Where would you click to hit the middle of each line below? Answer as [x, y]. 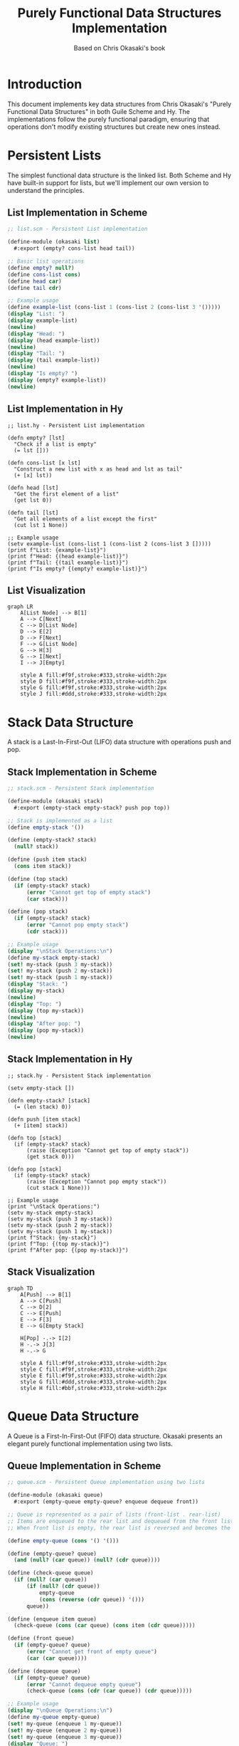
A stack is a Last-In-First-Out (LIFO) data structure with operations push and [119, 742]
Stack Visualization [51, 1272]
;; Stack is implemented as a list [60, 820]
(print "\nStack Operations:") [54, 1206]
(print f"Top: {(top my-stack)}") [59, 1244]
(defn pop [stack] [34, 1169]
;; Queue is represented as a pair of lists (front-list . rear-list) [114, 1515]
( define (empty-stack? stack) [52, 840]
